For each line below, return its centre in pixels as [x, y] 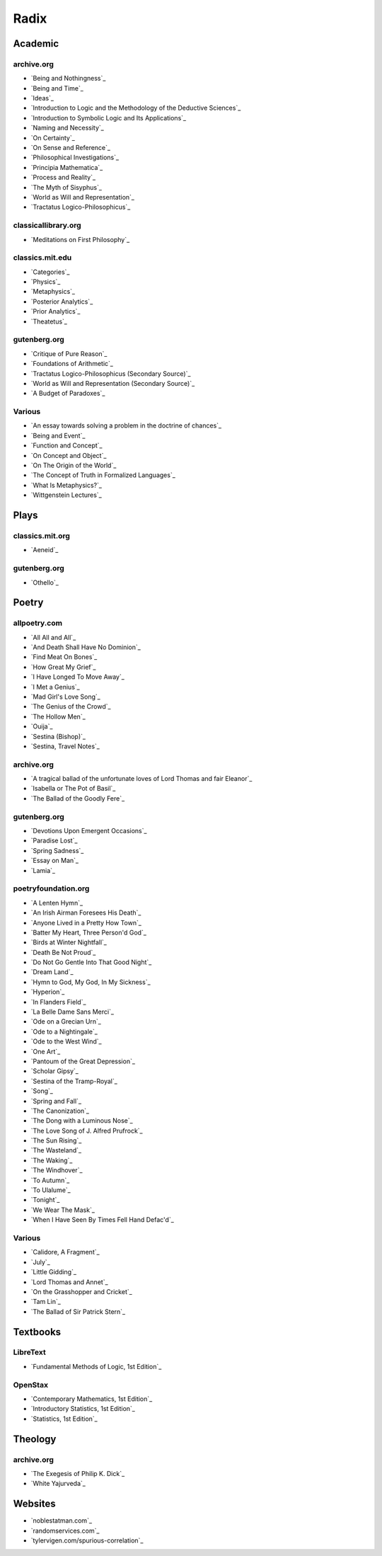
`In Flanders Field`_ [58, 1002]
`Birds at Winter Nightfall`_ [69, 942]
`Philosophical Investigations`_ [75, 158]
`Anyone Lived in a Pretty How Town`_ [86, 922]
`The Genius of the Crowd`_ [71, 707]
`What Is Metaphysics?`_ [66, 485]
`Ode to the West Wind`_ [66, 1041]
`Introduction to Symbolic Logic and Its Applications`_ [109, 118]
